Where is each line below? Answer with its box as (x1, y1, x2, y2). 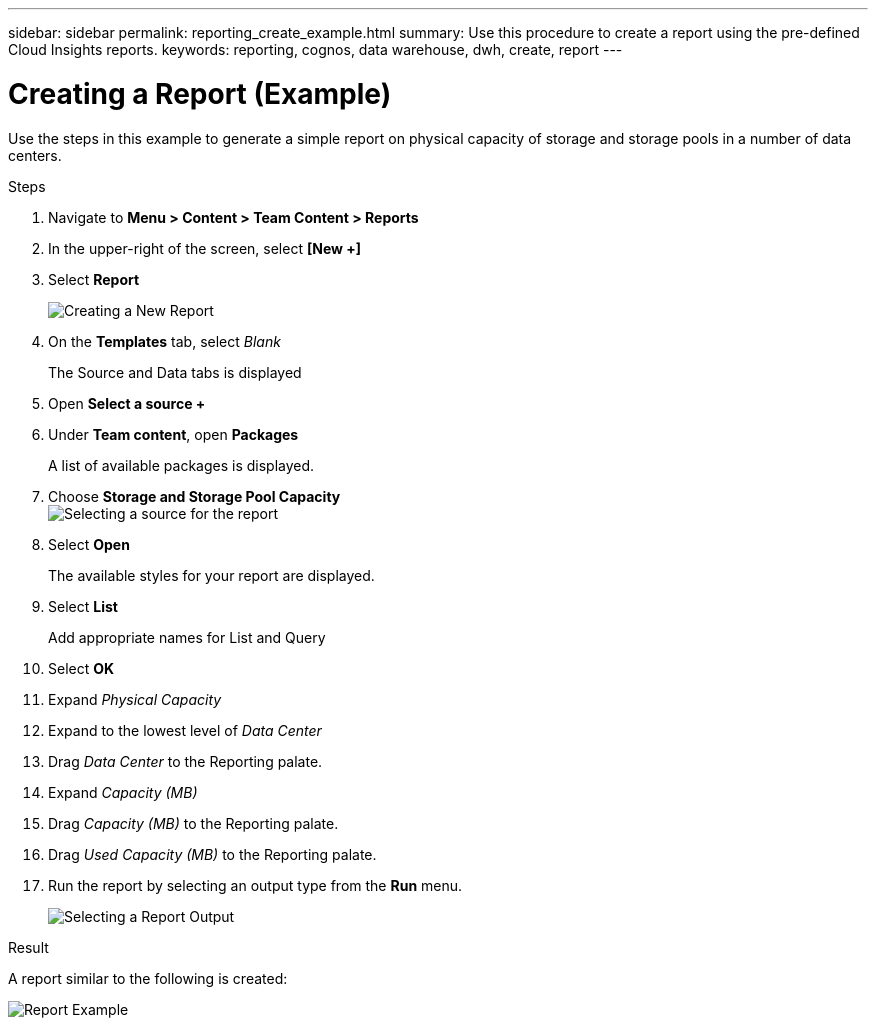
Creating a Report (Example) (8, 76, 392, 111)
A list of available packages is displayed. (48, 456, 315, 474)
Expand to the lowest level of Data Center (48, 721, 322, 739)
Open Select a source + (48, 394, 206, 412)
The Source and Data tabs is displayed (48, 363, 302, 381)
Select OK (48, 659, 115, 677)
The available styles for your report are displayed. (48, 566, 375, 584)
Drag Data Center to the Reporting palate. (48, 752, 323, 770)
